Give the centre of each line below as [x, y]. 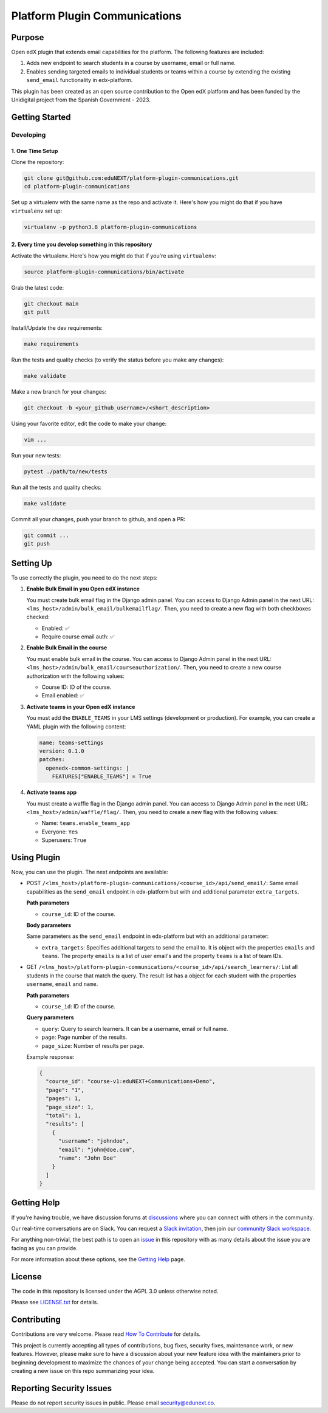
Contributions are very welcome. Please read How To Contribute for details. [106, 1334]
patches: [52, 760]
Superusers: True [64, 840]
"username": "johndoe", [94, 1141]
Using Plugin [36, 857]
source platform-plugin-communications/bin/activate [104, 272]
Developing [29, 135]
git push [37, 544]
